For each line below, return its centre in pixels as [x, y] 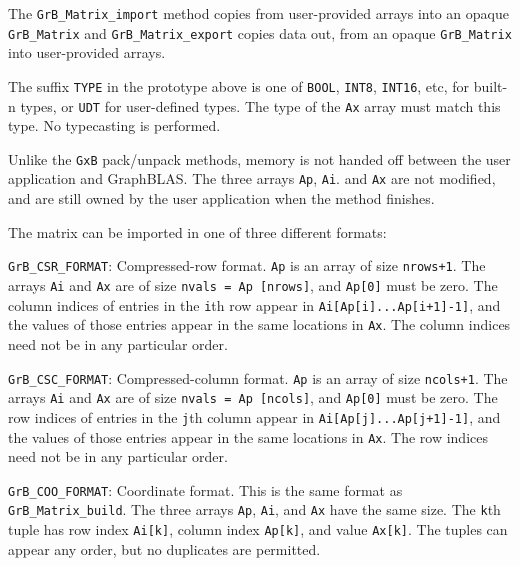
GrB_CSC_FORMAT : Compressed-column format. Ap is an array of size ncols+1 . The [258, 377]
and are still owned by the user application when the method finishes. [221, 198]
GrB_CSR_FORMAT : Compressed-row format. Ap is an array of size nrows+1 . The [247, 265]
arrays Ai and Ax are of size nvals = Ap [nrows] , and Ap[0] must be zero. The [253, 284]
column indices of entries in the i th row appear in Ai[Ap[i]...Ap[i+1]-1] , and [254, 304]
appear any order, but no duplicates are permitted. [164, 548]
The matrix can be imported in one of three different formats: [197, 231]
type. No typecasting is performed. [114, 125]
